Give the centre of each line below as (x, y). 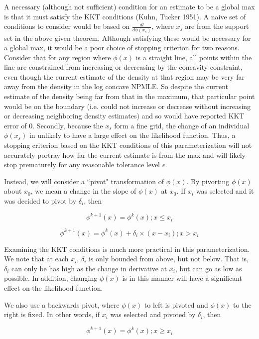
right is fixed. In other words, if (52, 314)
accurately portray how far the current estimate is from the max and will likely (125, 155)
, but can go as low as (208, 268)
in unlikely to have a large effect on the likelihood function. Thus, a (132, 135)
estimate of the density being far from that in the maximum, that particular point (129, 96)
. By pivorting (208, 181)
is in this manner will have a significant (182, 278)
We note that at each (36, 259)
